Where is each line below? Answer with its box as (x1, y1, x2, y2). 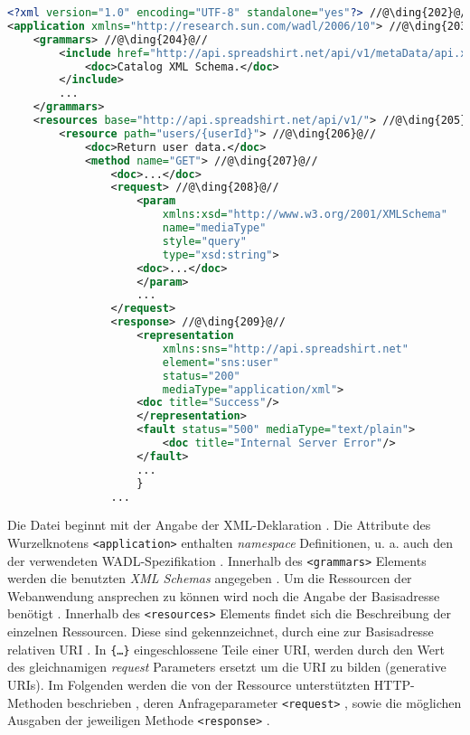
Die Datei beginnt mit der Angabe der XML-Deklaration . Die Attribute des (7, 515, 431, 534)
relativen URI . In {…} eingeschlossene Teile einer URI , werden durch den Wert (7, 639, 445, 658)
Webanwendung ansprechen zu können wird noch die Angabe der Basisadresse (7, 586, 440, 605)
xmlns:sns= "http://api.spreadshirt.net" (162, 342, 409, 355)
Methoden (7, 693, 63, 711)
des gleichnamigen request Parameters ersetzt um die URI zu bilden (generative (7, 657, 446, 676)
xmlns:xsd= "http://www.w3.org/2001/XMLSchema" (162, 208, 447, 221)
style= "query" (162, 234, 247, 248)
